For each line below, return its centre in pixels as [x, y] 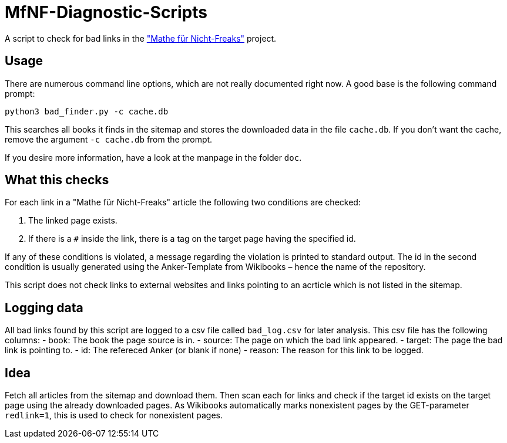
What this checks [57, 180]
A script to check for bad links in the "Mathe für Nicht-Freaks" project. [141, 38]
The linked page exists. [73, 221]
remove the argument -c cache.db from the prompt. [109, 139]
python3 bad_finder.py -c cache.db [87, 111]
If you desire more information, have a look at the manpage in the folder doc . [153, 157]
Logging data [44, 307]
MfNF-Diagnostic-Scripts [106, 12]
